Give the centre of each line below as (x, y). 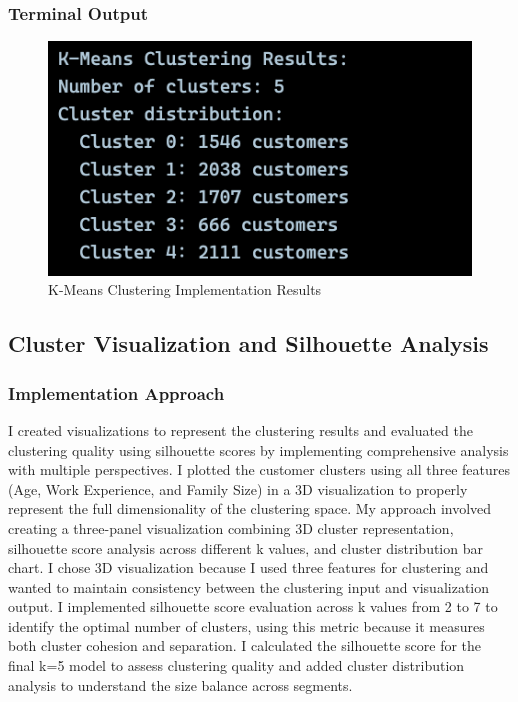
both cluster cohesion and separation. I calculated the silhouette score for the (245, 645)
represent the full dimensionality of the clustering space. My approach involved (250, 508)
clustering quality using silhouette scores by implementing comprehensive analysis (258, 449)
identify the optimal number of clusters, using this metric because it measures (246, 625)
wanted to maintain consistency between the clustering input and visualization (249, 586)
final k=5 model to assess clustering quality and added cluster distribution (236, 665)
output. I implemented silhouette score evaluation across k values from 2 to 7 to (253, 606)
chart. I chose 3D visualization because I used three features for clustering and (248, 567)
